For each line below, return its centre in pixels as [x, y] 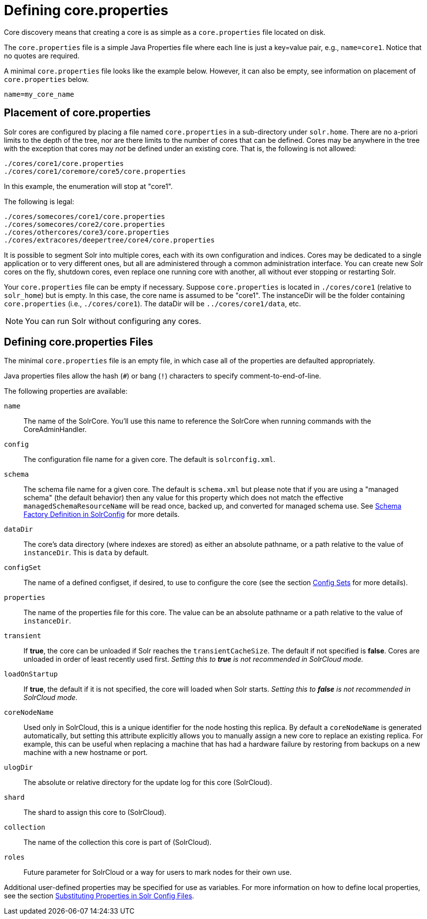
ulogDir [19, 768]
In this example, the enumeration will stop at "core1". [88, 186]
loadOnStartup [31, 674]
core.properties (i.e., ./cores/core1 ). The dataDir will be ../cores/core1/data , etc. [152, 303]
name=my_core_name [39, 94]
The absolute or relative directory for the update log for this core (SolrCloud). [148, 783]
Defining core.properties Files [79, 342]
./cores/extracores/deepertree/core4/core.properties [109, 240]
